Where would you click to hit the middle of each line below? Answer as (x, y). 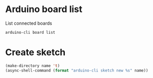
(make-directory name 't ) (32, 66)
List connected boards (29, 23)
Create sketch (35, 53)
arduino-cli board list (30, 32)
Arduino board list (44, 9)
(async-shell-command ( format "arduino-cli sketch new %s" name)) (77, 70)
